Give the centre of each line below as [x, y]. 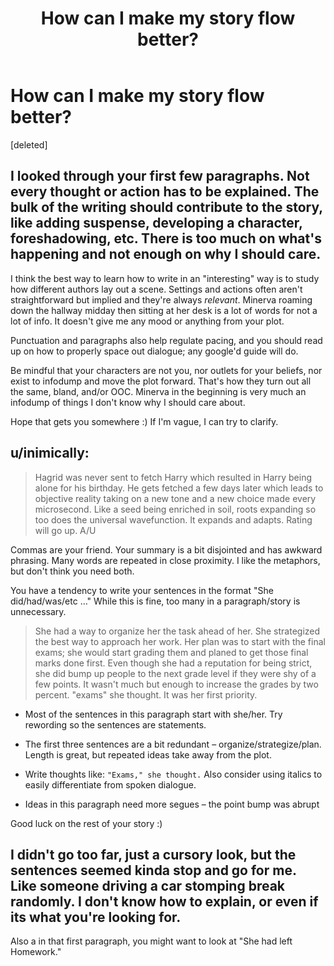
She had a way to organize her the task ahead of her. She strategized [177, 631]
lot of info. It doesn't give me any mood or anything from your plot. [147, 321]
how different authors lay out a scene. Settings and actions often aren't [156, 289]
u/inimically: [50, 453]
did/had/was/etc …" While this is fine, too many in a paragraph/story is [155, 601]
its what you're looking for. [96, 917]
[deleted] [29, 144]
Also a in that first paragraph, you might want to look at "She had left [151, 941]
